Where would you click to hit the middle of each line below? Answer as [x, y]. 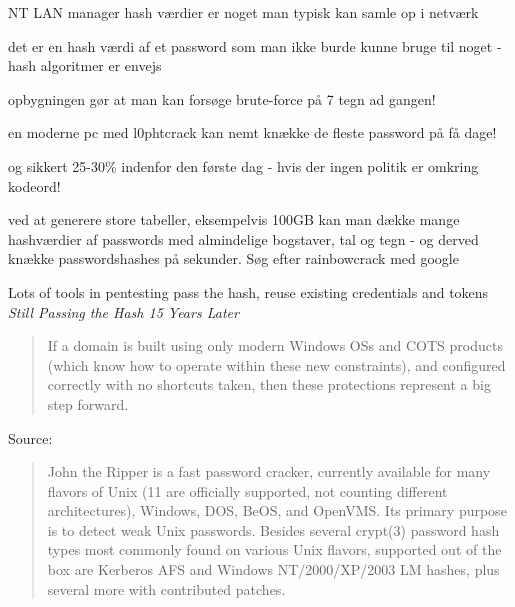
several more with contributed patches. [166, 588]
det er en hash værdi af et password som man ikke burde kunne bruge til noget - [255, 45]
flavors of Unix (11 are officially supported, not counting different [247, 490]
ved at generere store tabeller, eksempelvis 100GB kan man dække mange [234, 219]
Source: [30, 437]
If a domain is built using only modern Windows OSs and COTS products [275, 345]
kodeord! [34, 185]
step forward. [88, 403]
